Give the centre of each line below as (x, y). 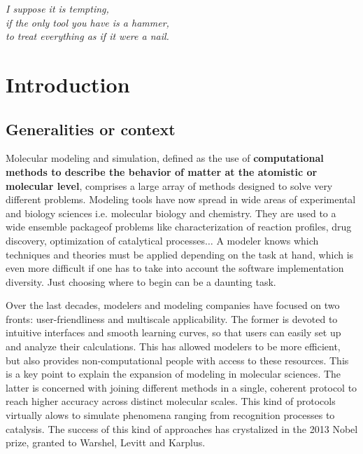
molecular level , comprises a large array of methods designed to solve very (169, 185)
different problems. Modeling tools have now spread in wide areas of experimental (181, 199)
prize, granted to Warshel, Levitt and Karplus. (106, 442)
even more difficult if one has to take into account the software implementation (175, 268)
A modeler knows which (268, 240)
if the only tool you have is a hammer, (87, 22)
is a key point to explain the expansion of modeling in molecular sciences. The (173, 374)
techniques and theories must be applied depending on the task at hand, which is (180, 254)
